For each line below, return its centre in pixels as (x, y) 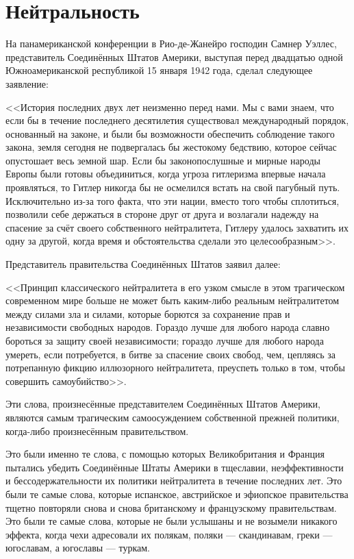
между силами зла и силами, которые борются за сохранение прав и (148, 313)
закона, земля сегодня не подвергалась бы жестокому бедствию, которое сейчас (171, 147)
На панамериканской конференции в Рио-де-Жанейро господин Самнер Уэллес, (171, 44)
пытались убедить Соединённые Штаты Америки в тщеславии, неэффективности (175, 467)
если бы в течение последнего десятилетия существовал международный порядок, (177, 120)
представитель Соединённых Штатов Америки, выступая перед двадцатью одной (174, 57)
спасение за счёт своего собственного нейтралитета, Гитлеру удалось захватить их (177, 227)
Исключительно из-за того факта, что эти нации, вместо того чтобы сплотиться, (173, 200)
